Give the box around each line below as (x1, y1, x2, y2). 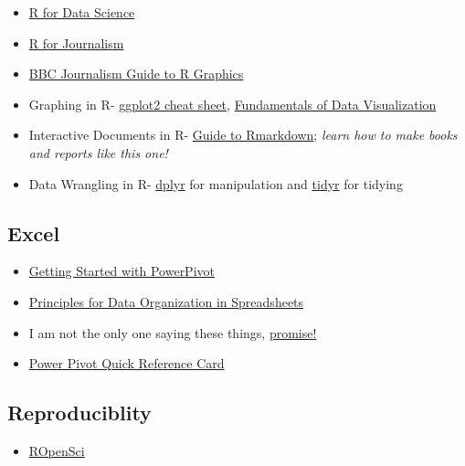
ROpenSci (28, 440, 85, 460)
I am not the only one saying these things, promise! (28, 323, 317, 342)
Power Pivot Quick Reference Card (28, 354, 225, 373)
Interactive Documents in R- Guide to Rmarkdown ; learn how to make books (28, 125, 458, 144)
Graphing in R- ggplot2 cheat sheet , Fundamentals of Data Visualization (28, 94, 437, 113)
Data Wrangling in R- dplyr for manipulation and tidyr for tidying (28, 174, 403, 193)
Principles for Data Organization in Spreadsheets (28, 291, 304, 311)
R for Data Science (28, 3, 135, 21)
